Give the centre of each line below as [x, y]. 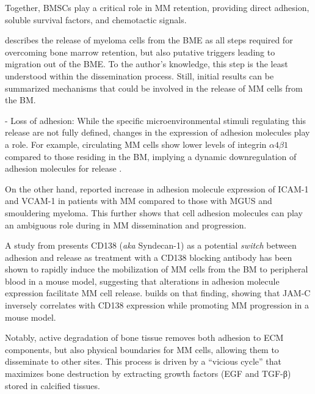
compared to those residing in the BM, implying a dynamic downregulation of [151, 156]
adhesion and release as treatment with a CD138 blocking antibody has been [149, 257]
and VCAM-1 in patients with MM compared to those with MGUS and [139, 201]
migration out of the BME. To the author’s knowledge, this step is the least [147, 64]
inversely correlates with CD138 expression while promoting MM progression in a [157, 305]
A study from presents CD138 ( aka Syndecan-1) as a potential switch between [151, 245]
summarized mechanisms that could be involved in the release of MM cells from [154, 88]
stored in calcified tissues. [52, 385]
